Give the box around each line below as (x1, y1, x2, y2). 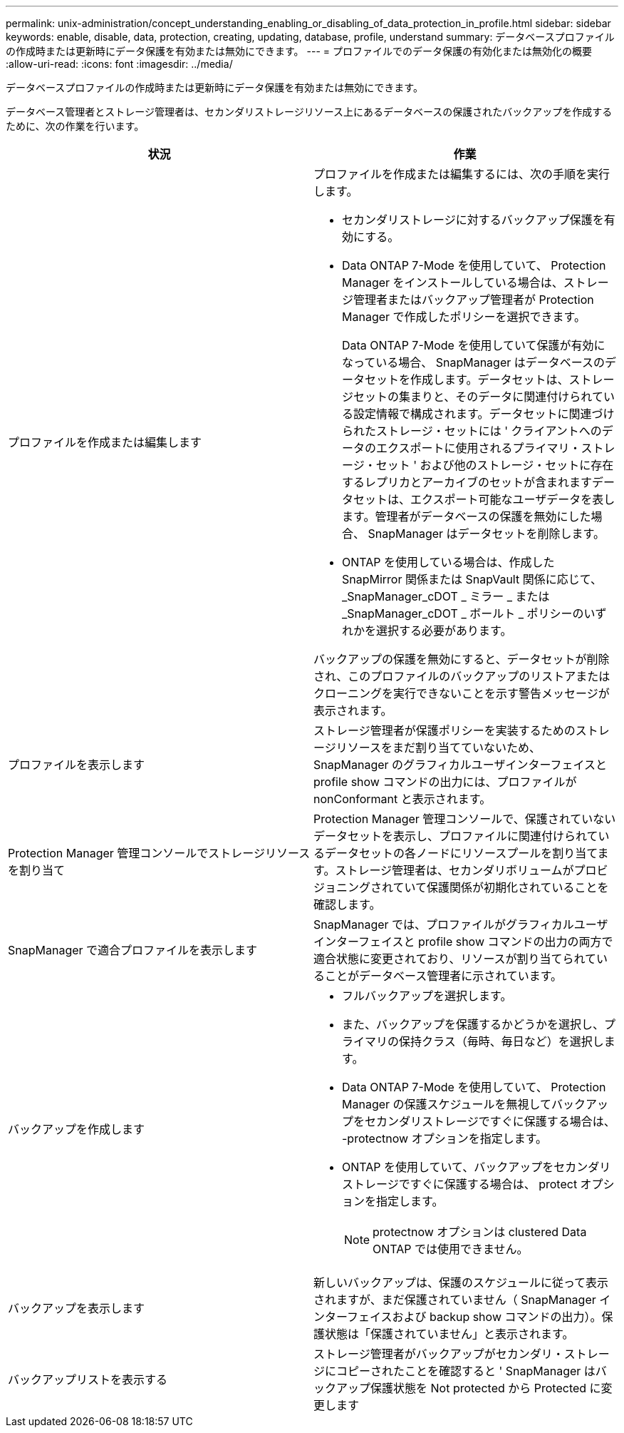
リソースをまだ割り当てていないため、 (336, 740, 541, 755)
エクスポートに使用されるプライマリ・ (376, 441, 581, 455)
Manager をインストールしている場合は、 (342, 275, 563, 290)
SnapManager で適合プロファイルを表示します (8, 943, 258, 957)
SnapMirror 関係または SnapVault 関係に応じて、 (342, 572, 602, 586)
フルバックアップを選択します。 (342, 989, 512, 1003)
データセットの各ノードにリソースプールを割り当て (325, 846, 598, 860)
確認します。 (313, 897, 381, 912)
